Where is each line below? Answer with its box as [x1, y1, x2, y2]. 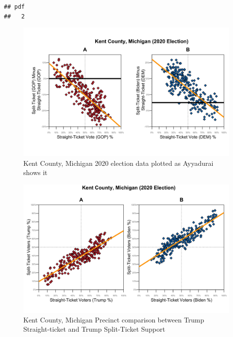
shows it [23, 167, 48, 177]
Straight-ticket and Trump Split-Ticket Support [23, 324, 166, 334]
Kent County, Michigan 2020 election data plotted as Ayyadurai [23, 158, 214, 168]
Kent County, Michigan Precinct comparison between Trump [23, 314, 204, 324]
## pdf [4, 3, 25, 10]
